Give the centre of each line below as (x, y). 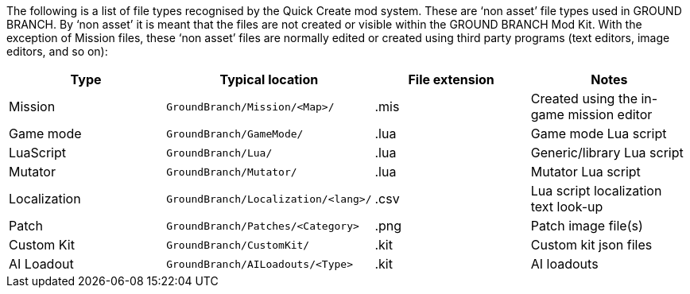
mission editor (610, 114)
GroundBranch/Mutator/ (232, 172)
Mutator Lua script (585, 172)
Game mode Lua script (599, 133)
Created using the (584, 99)
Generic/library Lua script (607, 153)
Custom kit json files (591, 245)
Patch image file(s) (587, 226)
